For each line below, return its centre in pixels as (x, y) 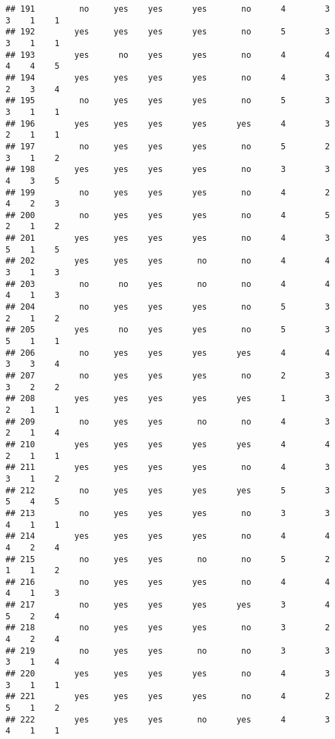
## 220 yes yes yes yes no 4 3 (168, 674)
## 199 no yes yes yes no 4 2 (168, 192)
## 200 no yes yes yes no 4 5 (168, 215)
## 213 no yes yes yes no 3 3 (168, 513)
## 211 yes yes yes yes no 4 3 (168, 468)
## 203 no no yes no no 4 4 (168, 284)
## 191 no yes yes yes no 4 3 (168, 9)
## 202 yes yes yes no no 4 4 (168, 261)
